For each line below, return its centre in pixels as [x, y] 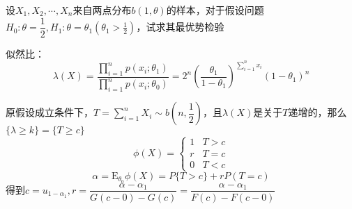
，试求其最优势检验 [180, 27]
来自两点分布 [102, 10]
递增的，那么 [317, 112]
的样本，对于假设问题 [215, 10]
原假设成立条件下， [49, 112]
